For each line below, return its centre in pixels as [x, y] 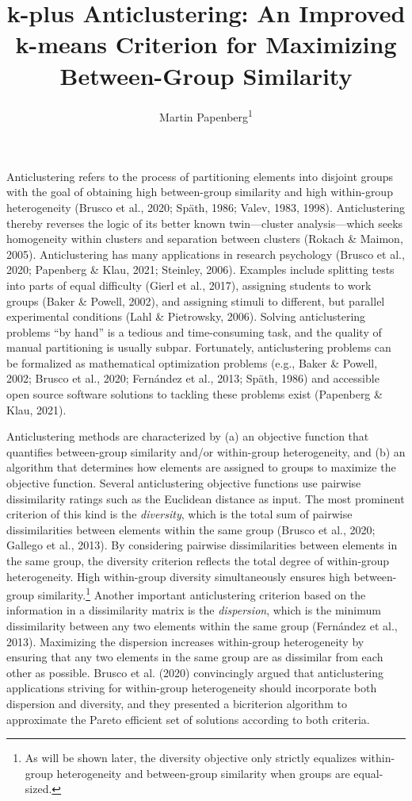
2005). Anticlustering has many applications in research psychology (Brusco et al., [206, 254]
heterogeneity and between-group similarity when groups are [203, 773]
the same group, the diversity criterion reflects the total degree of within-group [198, 560]
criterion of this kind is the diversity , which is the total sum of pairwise [179, 514]
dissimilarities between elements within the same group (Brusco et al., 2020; [191, 529]
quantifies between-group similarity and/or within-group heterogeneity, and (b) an [206, 451]
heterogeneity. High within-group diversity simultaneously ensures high [178, 576]
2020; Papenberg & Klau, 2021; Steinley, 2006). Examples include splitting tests [200, 270]
